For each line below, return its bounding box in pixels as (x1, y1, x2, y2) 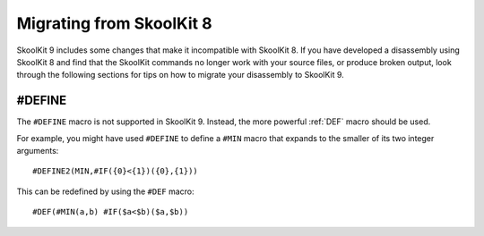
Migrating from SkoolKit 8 (16, 13, 212, 33)
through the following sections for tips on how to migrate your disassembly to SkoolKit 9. (16, 70, 344, 80)
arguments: (16, 146, 59, 156)
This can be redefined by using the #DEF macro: (16, 186, 194, 197)
